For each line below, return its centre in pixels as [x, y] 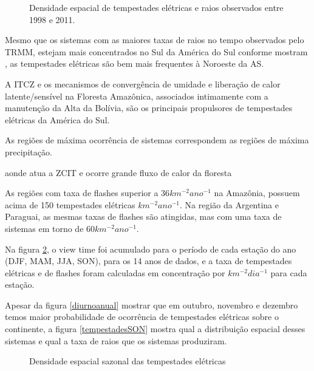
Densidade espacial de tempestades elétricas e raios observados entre [156, 7]
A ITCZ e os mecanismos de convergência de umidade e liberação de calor [143, 83]
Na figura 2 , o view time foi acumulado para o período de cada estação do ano [151, 249]
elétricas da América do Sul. [57, 119]
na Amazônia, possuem [257, 193]
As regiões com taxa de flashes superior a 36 [87, 193]
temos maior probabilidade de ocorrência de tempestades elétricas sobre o [142, 317]
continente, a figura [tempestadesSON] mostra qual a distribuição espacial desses [155, 329]
